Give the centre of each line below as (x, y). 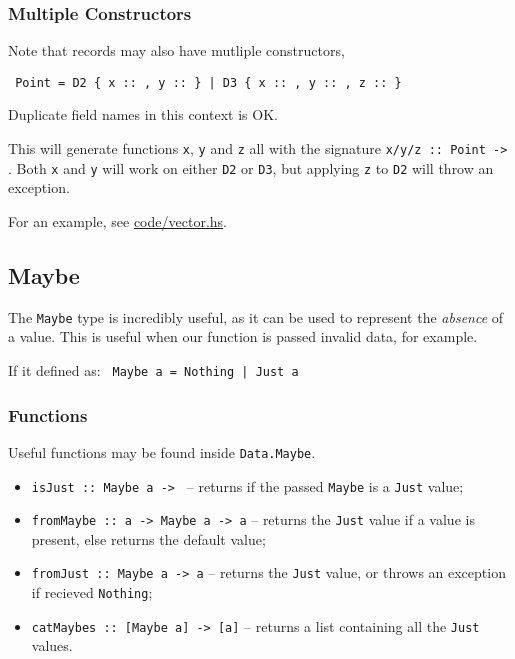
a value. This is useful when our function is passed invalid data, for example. (243, 336)
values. (52, 645)
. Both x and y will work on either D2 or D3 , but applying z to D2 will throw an (251, 167)
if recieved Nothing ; (92, 592)
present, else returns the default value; (148, 538)
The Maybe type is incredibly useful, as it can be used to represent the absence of (256, 316)
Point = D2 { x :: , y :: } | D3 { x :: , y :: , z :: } (208, 82)
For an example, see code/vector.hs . (117, 220)
